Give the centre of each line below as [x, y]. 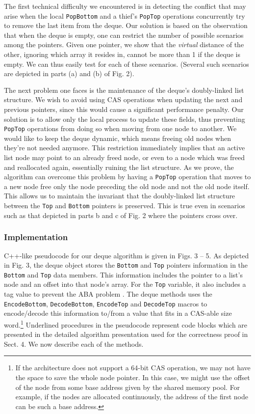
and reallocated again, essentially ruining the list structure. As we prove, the [119, 167]
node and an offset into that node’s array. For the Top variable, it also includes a [125, 284]
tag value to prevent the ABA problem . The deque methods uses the [108, 294]
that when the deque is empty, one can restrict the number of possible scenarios [124, 35]
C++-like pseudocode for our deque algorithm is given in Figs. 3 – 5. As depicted [127, 255]
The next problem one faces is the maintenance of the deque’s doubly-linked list [124, 90]
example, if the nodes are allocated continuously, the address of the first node [132, 397]
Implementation [36, 237]
